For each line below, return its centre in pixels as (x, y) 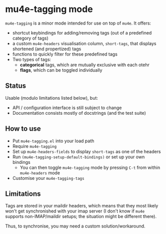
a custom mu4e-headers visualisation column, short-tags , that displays (84, 43)
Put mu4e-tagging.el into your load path (53, 141)
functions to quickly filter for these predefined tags (65, 54)
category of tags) (30, 38)
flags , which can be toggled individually (61, 70)
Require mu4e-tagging (34, 146)
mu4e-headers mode (40, 173)
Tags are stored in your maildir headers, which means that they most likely (82, 206)
